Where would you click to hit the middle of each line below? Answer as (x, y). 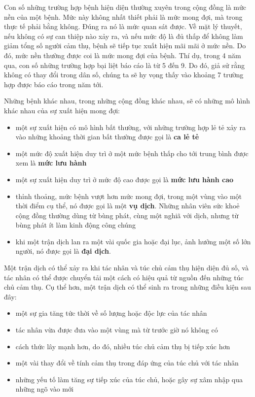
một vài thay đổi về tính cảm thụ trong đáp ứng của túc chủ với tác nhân (127, 363)
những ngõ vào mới (44, 389)
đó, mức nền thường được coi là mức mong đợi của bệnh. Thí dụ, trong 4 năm (123, 55)
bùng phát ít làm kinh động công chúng (75, 225)
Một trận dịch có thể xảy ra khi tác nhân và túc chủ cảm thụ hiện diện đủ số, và (126, 268)
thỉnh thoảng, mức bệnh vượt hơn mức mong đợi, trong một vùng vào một (128, 196)
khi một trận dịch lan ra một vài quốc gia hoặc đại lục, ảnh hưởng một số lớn (133, 241)
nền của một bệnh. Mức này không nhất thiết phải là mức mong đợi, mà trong (123, 17)
